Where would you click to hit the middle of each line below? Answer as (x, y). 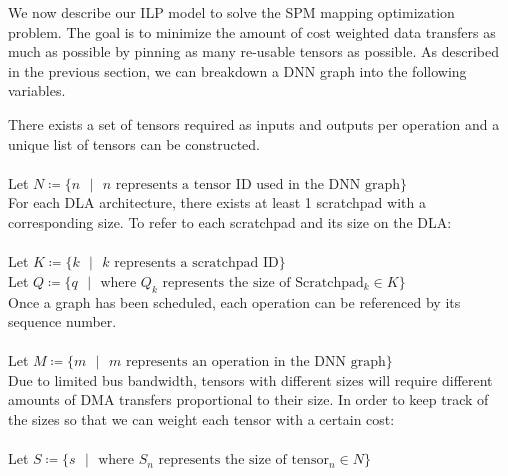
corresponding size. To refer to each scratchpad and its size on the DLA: (230, 221)
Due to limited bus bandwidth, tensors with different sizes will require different (250, 379)
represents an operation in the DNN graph (255, 362)
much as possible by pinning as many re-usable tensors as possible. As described (254, 51)
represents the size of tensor (243, 460)
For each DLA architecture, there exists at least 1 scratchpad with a (217, 202)
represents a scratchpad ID (196, 263)
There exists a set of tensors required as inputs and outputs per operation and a (254, 123)
